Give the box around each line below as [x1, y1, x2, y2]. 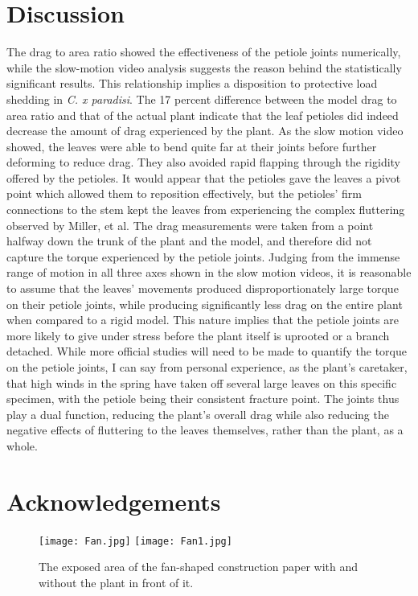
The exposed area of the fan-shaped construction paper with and [39, 558, 359, 575]
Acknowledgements [6, 484, 221, 517]
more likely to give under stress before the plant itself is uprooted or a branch [6, 327, 390, 343]
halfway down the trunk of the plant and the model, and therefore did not [6, 232, 372, 249]
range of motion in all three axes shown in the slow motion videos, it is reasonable [6, 264, 412, 281]
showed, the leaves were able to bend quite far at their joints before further [6, 138, 377, 154]
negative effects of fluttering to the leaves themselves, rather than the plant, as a [6, 421, 404, 438]
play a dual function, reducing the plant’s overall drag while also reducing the [6, 405, 389, 422]
